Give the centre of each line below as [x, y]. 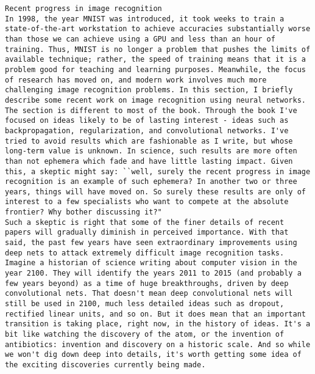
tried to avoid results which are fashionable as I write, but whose [149, 141]
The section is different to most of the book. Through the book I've [151, 110]
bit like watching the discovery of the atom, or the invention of [145, 334]
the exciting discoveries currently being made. [105, 365]
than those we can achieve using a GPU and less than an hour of [140, 39]
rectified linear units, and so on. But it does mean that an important [155, 314]
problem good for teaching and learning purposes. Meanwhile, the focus [155, 69]
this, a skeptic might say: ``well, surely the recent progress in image [158, 171]
